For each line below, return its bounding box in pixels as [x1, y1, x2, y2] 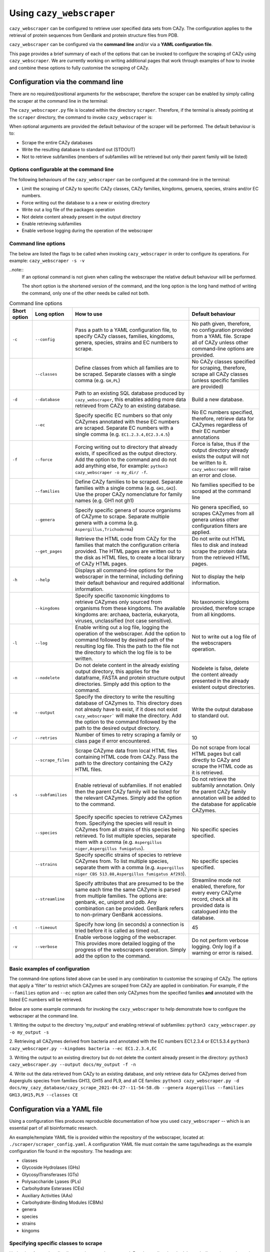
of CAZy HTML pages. [75, 560, 127, 567]
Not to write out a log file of [191, 634, 256, 641]
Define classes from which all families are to [75, 365, 179, 372]
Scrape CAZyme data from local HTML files [75, 747, 177, 754]
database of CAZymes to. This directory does [75, 700, 182, 707]
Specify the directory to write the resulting [75, 694, 175, 701]
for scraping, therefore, [191, 365, 246, 372]
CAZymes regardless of [191, 421, 247, 428]
